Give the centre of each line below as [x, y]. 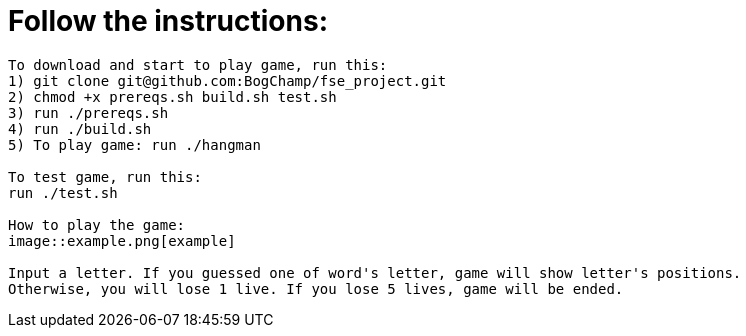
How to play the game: [97, 224]
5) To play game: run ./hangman [134, 144]
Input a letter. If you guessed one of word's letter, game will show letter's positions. [375, 272]
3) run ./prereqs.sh [88, 112]
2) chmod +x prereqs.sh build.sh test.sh [172, 96]
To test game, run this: [105, 176]
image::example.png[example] [122, 240]
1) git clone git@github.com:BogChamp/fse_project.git [227, 80]
